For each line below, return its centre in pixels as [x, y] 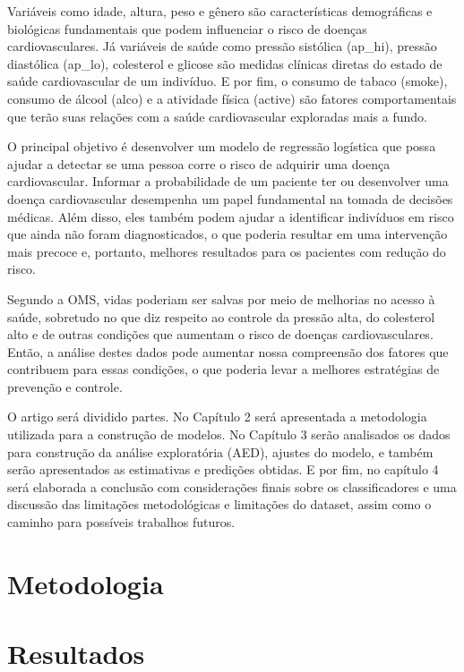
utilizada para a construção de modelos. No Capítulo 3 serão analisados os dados [229, 434]
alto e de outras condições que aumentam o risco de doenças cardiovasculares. [220, 334]
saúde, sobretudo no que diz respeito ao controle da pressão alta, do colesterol [221, 316]
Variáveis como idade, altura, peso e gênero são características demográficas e [220, 11]
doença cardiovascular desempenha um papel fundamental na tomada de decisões [230, 198]
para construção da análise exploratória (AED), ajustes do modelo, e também [220, 451]
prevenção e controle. [65, 386]
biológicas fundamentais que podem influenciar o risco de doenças [187, 28]
